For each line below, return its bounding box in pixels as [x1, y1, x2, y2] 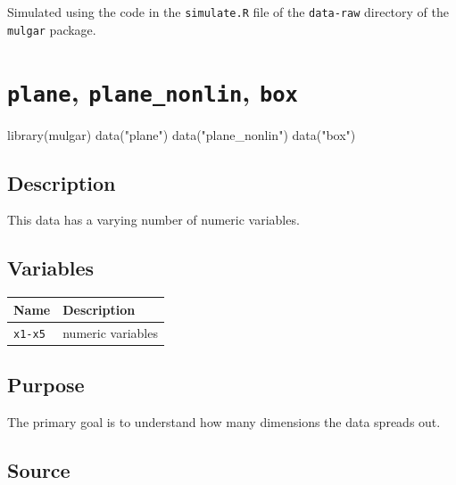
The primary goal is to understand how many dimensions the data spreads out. [7, 412, 441, 431]
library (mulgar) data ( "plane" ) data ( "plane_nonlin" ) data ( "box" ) [7, 125, 356, 144]
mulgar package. [7, 20, 96, 38]
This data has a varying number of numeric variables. [7, 210, 300, 229]
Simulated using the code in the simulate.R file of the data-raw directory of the [7, 3, 449, 21]
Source [7, 456, 70, 483]
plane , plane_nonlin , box [7, 72, 298, 109]
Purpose [7, 371, 85, 399]
